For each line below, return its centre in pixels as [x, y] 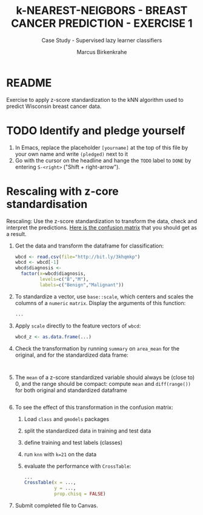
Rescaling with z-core [63, 191]
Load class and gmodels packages [67, 419]
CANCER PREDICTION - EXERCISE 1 [102, 23]
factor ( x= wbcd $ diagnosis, [53, 274]
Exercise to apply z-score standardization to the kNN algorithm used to [95, 99]
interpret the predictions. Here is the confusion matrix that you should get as [101, 227]
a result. [16, 234]
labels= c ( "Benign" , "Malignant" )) [82, 285]
